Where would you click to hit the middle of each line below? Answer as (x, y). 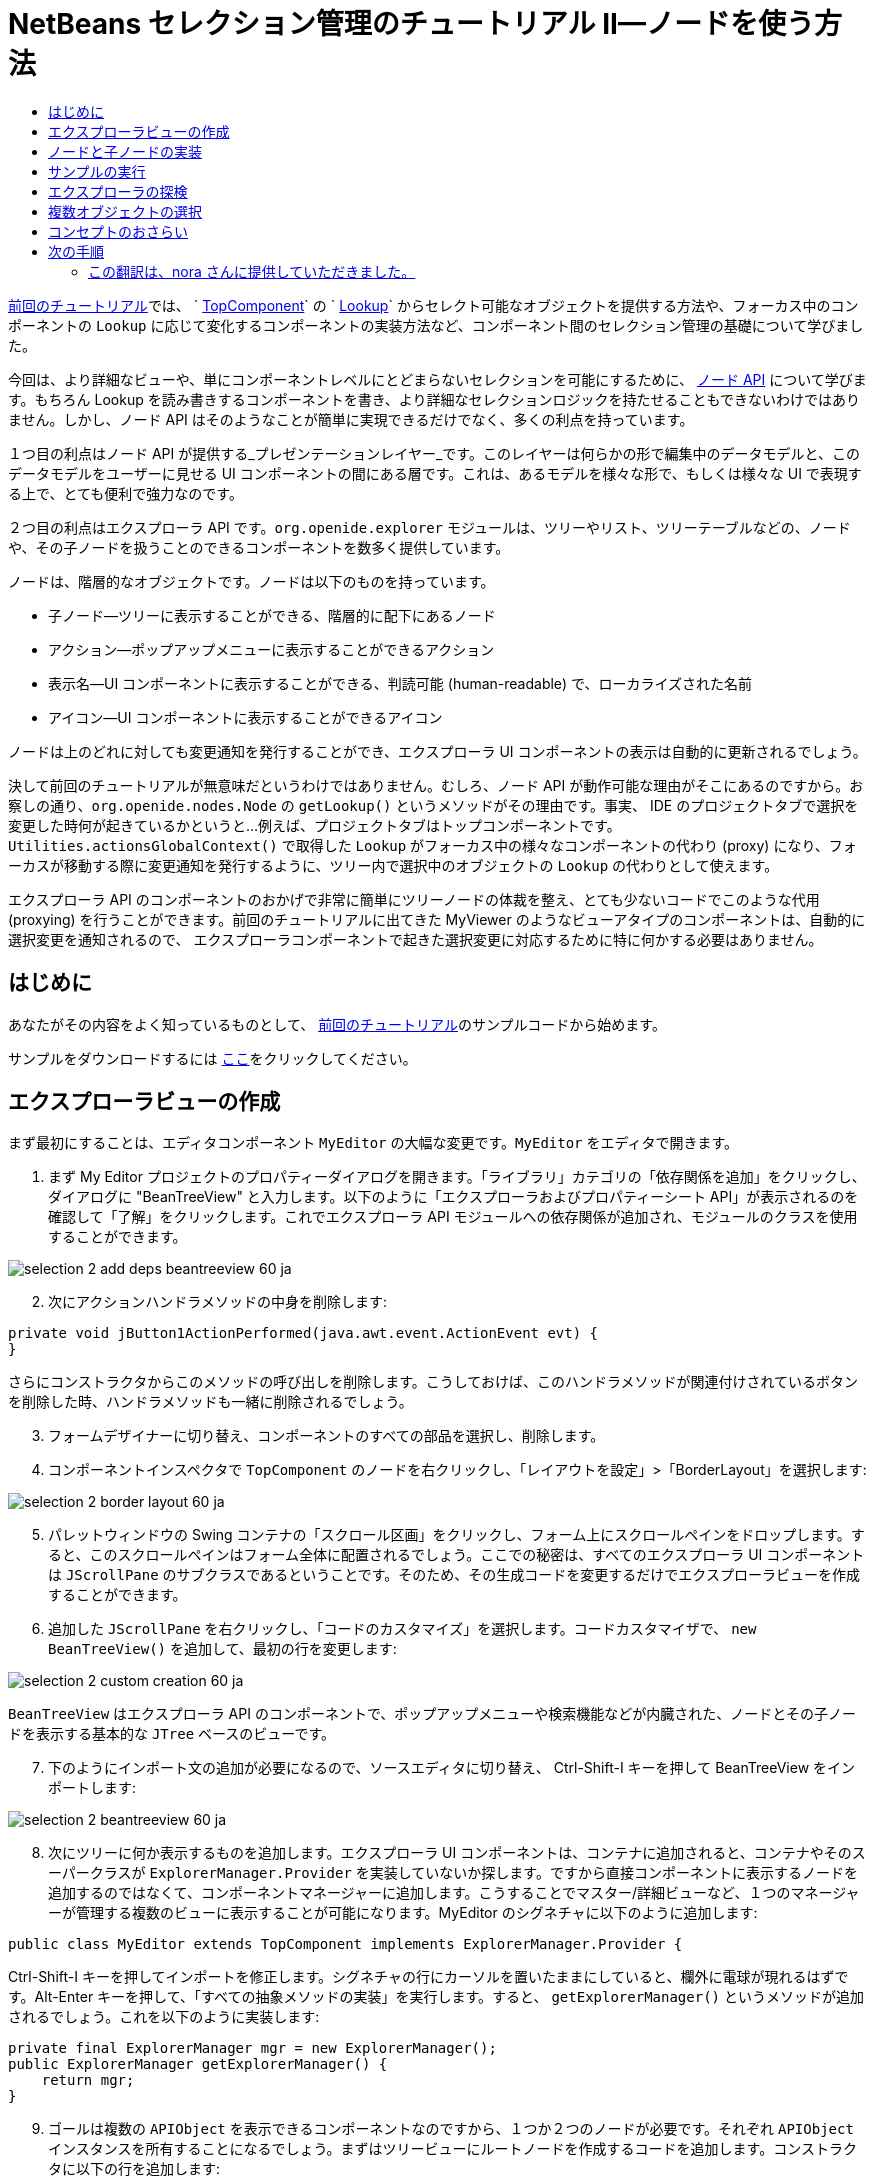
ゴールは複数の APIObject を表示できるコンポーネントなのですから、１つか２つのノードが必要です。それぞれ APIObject (451, 2129)
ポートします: (92, 1788)
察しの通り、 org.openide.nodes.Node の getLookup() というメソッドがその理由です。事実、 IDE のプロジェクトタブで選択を (433, 805)
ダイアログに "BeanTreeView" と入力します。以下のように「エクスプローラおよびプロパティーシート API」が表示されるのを (453, 1197)
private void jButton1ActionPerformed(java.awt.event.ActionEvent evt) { (303, 1333)
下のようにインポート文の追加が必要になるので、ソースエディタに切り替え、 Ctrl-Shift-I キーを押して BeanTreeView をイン (452, 1768)
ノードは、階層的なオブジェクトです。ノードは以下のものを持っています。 (251, 581)
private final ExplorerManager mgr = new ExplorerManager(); (252, 2048)
